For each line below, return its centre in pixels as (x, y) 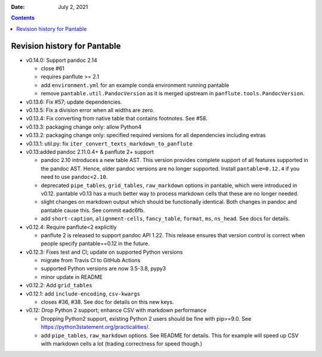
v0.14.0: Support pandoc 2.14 (62, 60)
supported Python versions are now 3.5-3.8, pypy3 (103, 269)
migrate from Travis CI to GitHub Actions (91, 260)
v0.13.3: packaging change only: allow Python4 (84, 127)
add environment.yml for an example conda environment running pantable (135, 85)
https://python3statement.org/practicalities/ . (95, 327)
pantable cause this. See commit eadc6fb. (93, 210)
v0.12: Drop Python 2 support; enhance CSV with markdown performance (116, 311)
